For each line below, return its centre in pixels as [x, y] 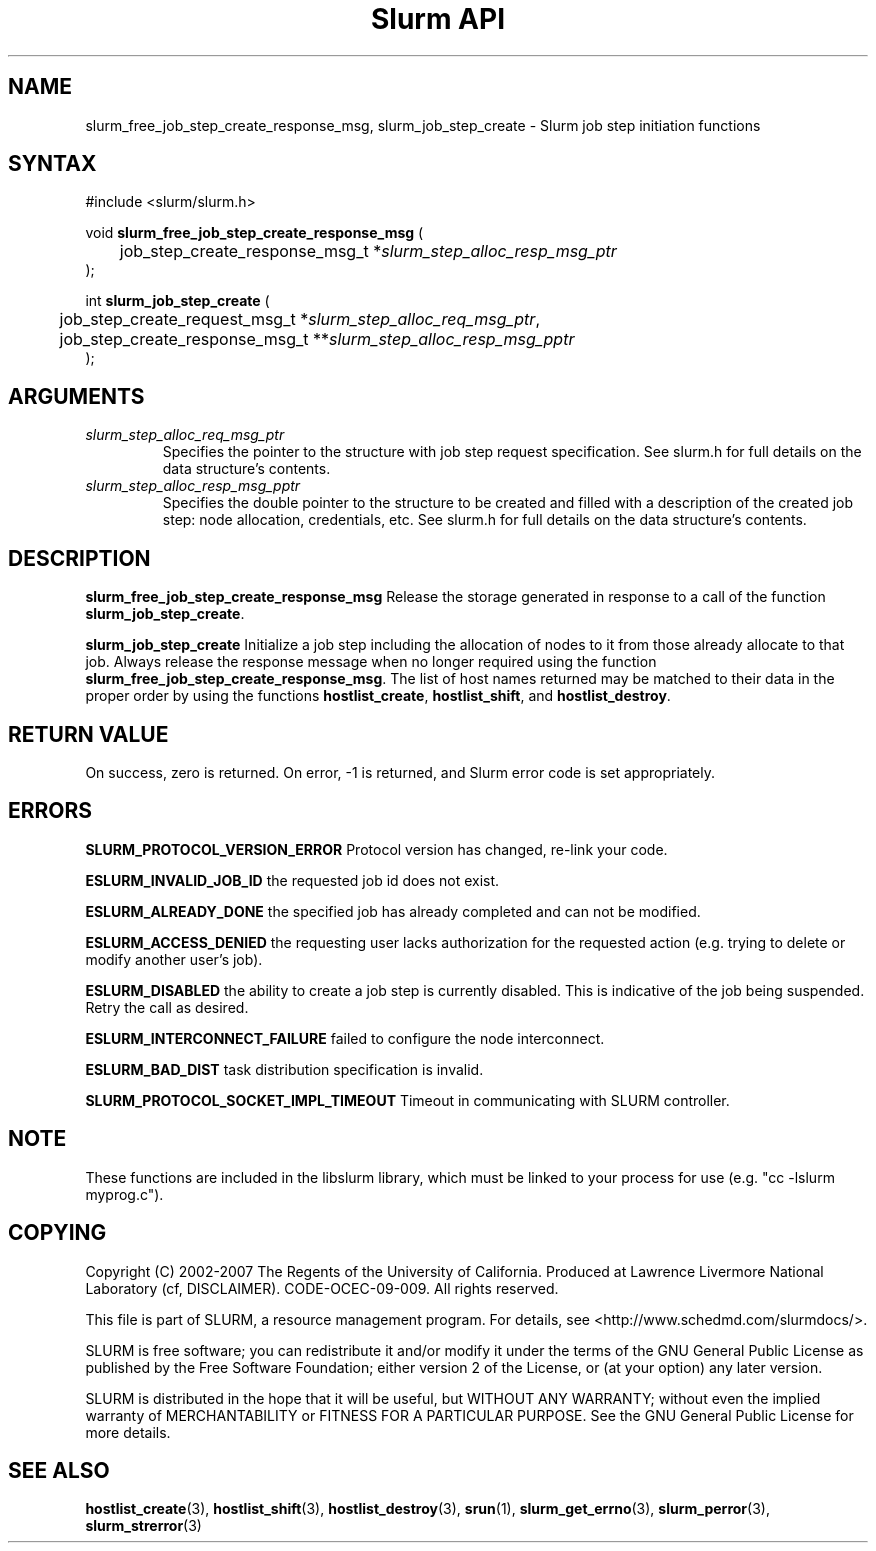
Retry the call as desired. [167, 1007]
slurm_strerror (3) [143, 1526]
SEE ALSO [59, 1470]
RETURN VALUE [88, 734]
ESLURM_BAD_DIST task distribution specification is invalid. [284, 1069]
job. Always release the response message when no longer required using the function [371, 662]
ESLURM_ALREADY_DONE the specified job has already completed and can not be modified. [393, 911]
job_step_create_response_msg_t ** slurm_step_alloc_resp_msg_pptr [317, 339]
